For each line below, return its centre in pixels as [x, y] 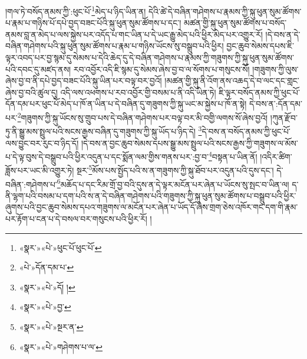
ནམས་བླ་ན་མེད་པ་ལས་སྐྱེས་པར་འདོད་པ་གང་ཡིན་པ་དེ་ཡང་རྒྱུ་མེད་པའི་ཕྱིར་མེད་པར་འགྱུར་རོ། [134, 34]
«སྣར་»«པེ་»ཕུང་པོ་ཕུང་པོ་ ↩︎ [60, 247]
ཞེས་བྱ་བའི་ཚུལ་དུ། [32, 92]
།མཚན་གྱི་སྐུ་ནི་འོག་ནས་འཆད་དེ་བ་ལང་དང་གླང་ [232, 81]
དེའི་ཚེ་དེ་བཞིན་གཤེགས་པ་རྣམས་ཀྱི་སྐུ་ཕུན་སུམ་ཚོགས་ [225, 11]
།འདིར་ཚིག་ [276, 156]
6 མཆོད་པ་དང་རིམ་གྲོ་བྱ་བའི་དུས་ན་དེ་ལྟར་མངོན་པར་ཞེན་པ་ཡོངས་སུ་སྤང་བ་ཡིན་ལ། [173, 183]
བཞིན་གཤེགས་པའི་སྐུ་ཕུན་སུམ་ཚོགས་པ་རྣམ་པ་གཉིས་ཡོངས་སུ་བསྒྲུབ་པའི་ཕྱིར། [115, 46]
